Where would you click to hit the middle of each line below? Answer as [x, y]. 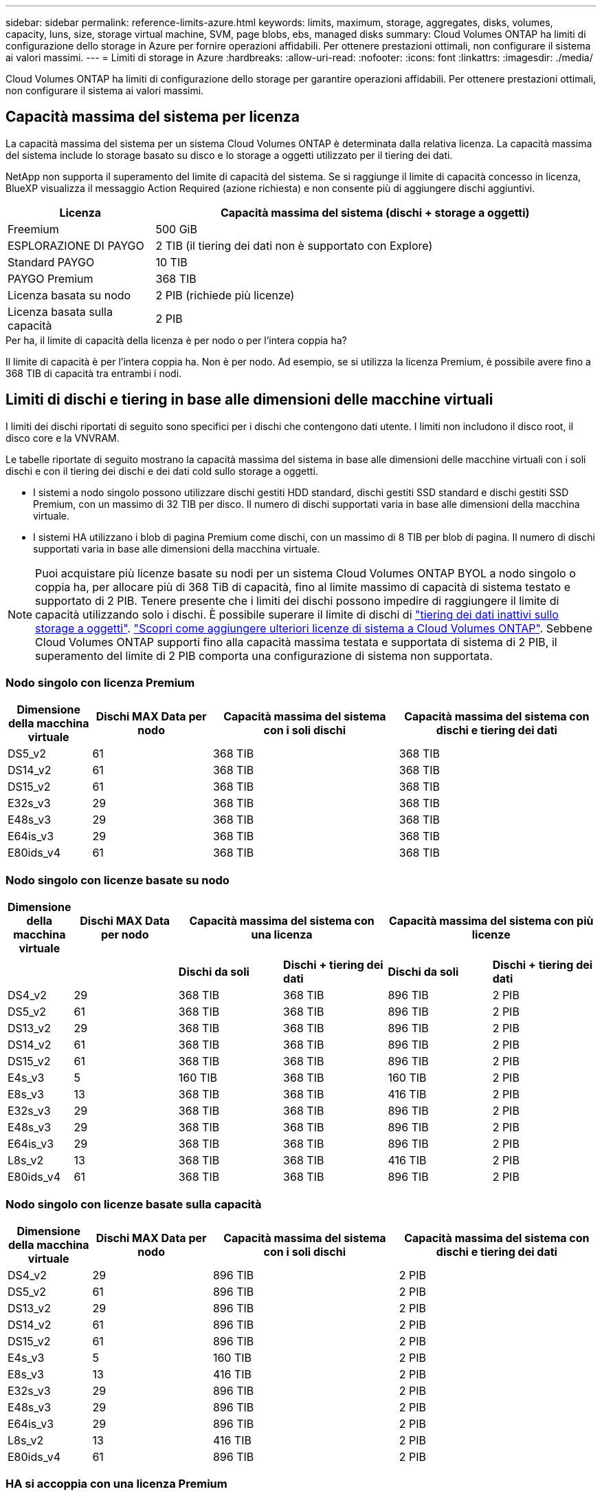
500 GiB [176, 229]
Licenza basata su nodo [69, 295]
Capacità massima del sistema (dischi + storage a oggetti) [375, 212]
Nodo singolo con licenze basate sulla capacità [134, 1204]
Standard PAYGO [51, 262]
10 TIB [171, 262]
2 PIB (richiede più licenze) [225, 295]
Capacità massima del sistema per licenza [153, 117]
